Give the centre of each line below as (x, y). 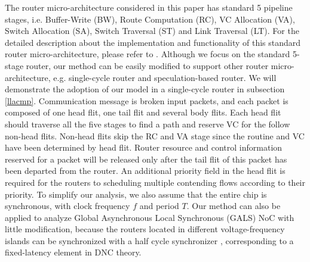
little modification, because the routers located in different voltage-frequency (145, 229)
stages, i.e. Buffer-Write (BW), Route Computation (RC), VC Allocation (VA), (150, 19)
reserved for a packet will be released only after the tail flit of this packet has (146, 159)
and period (159, 206)
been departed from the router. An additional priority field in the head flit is (145, 171)
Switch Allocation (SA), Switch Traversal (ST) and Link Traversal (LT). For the (152, 31)
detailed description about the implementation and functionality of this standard (153, 42)
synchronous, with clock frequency (67, 206)
